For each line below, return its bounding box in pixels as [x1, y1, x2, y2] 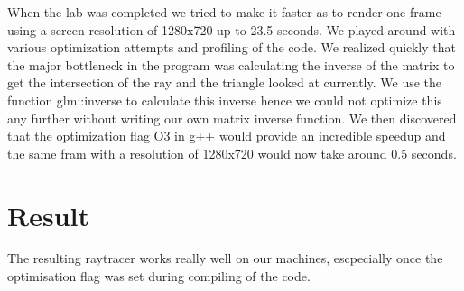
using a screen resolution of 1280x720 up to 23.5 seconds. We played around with [7, 20, 456, 39]
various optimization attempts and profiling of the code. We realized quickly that [7, 38, 456, 57]
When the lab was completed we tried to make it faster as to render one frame [7, 3, 441, 21]
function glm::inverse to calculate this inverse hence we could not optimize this [7, 90, 442, 109]
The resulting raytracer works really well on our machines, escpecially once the [7, 249, 443, 268]
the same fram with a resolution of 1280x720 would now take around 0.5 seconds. [7, 143, 457, 162]
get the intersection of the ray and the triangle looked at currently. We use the [7, 73, 442, 92]
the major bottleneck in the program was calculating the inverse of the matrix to [7, 55, 455, 74]
